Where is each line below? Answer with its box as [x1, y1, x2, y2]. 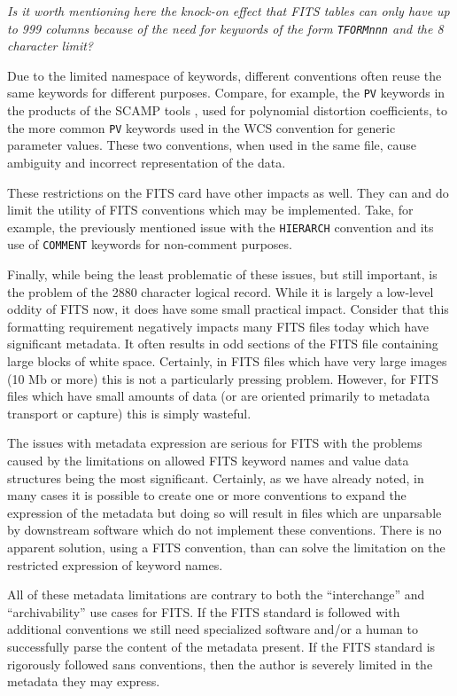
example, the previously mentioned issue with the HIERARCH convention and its [7, 217, 434, 236]
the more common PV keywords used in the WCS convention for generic [7, 118, 396, 137]
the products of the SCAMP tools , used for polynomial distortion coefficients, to [7, 101, 447, 120]
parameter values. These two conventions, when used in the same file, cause [7, 136, 417, 154]
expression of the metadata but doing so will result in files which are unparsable [7, 503, 442, 521]
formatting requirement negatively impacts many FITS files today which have [7, 317, 430, 335]
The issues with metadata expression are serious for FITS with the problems [7, 434, 422, 452]
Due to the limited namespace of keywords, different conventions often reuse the [7, 66, 442, 84]
